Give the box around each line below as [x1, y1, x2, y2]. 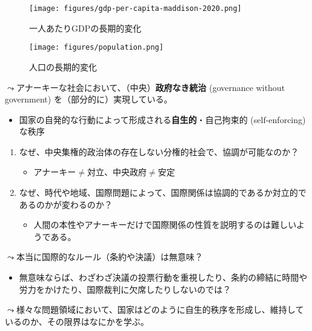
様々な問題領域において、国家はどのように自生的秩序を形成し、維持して [16, 303, 304, 316]
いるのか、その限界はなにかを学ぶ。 [5, 315, 149, 327]
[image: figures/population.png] [29, 43, 164, 52]
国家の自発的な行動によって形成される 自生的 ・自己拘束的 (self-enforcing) [19, 113, 306, 125]
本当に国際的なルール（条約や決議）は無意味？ [16, 250, 203, 263]
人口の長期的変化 [29, 60, 97, 73]
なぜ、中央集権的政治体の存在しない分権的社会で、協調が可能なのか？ [19, 145, 299, 158]
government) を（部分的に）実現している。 [5, 93, 173, 105]
